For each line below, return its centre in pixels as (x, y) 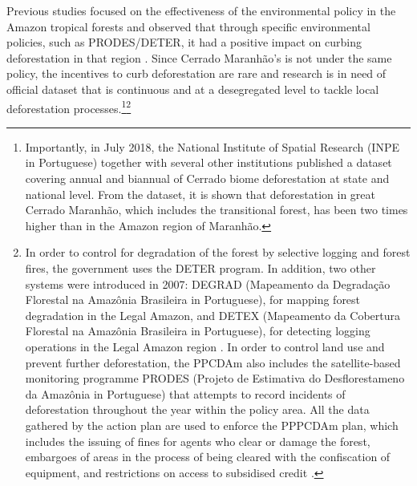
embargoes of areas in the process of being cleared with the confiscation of (208, 457)
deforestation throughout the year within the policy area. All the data (197, 409)
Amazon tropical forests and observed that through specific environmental (188, 26)
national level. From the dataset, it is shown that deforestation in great (200, 194)
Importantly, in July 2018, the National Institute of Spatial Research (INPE (212, 146)
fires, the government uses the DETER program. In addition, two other (200, 267)
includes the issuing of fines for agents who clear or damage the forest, (198, 441)
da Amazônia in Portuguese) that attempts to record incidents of (185, 393)
